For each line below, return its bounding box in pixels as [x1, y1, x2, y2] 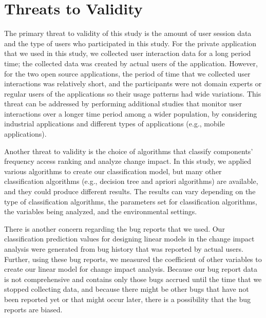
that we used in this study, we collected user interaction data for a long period [4, 48, 251, 59]
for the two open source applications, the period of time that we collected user [4, 68, 251, 79]
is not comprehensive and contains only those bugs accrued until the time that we [4, 273, 262, 284]
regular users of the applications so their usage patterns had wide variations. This [4, 88, 261, 99]
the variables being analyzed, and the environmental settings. [4, 206, 197, 217]
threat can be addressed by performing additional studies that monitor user [4, 98, 242, 109]
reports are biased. [4, 304, 63, 314]
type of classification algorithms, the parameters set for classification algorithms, [4, 196, 257, 207]
